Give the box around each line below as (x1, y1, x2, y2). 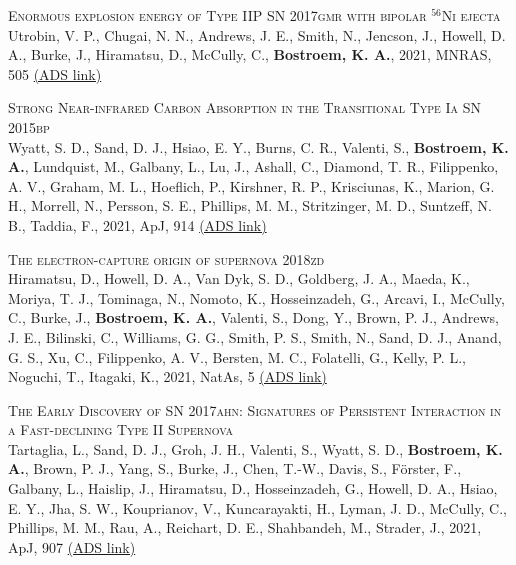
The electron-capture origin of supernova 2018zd (8, 248, 325, 269)
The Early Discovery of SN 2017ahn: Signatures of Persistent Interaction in (8, 399, 502, 420)
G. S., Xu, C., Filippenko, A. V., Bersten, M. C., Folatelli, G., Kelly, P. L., (8, 346, 466, 367)
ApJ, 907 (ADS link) (8, 536, 136, 557)
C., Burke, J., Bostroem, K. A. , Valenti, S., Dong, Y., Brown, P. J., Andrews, (8, 307, 499, 328)
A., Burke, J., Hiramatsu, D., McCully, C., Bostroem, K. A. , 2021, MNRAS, (8, 44, 492, 65)
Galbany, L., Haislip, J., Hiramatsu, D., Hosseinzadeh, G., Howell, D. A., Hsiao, (8, 478, 498, 499)
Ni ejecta (441, 5, 501, 25)
